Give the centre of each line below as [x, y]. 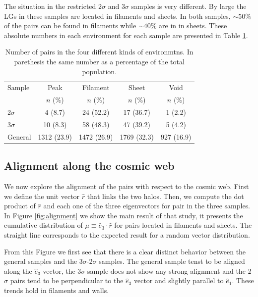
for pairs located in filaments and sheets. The [183, 225]
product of [20, 206]
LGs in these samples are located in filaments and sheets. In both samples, [117, 16]
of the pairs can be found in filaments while [70, 25]
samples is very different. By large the [189, 6]
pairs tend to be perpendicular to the [67, 280]
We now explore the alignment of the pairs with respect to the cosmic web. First [127, 186]
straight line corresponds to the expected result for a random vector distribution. [127, 235]
